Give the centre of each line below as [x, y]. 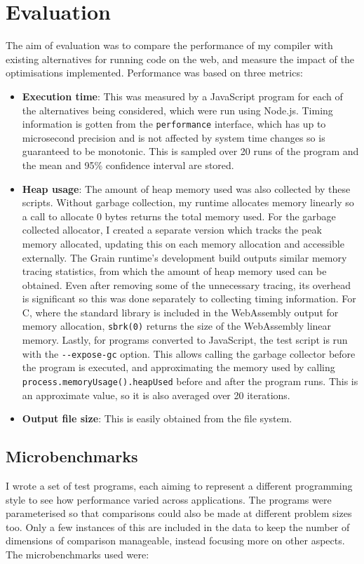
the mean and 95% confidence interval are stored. [128, 164]
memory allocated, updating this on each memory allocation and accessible [183, 243]
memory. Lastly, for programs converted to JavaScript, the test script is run [185, 340]
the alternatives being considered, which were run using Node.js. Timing [177, 110]
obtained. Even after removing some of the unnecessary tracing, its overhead [186, 284]
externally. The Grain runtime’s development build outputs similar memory [184, 257]
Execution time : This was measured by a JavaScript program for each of [182, 96]
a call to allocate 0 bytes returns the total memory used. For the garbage [179, 216]
